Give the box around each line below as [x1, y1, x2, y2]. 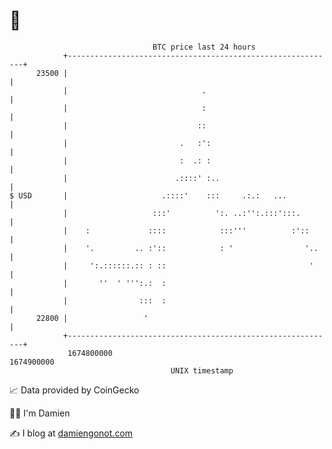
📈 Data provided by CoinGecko [9, 384, 140, 396]
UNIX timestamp [170, 365, 234, 376]
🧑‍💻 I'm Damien [9, 407, 71, 419]
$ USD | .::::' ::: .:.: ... [9, 190, 287, 201]
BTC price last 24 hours [152, 42, 256, 52]
